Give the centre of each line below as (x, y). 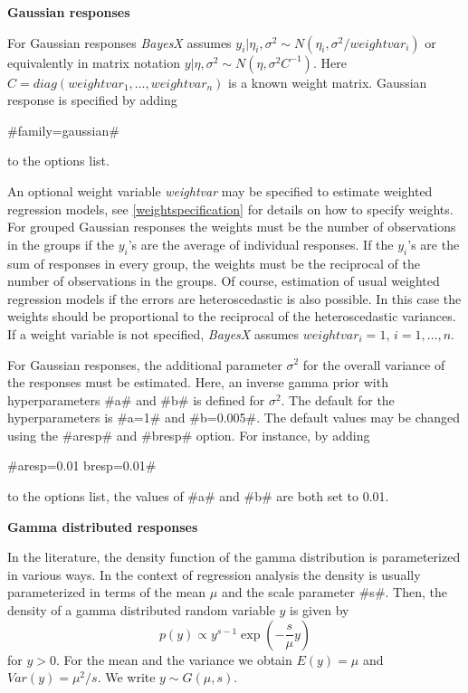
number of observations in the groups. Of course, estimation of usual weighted (224, 281)
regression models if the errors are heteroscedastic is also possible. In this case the (234, 298)
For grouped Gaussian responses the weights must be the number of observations (232, 227)
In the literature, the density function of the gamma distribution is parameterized (234, 557)
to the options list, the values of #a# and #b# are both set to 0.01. (198, 496)
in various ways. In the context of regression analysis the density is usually (214, 574)
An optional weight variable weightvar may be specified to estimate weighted (220, 190)
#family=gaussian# (63, 130)
